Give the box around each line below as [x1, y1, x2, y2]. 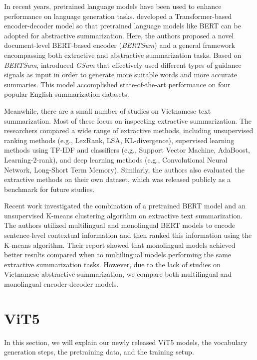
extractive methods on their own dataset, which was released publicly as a [4, 174, 231, 184]
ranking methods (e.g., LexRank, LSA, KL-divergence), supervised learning [4, 135, 235, 145]
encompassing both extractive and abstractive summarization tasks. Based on [4, 49, 242, 60]
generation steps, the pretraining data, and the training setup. [4, 347, 194, 357]
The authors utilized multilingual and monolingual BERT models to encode [4, 220, 236, 230]
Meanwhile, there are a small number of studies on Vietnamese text [4, 105, 211, 116]
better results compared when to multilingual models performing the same [4, 249, 232, 260]
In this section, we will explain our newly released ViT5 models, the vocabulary [4, 337, 248, 347]
